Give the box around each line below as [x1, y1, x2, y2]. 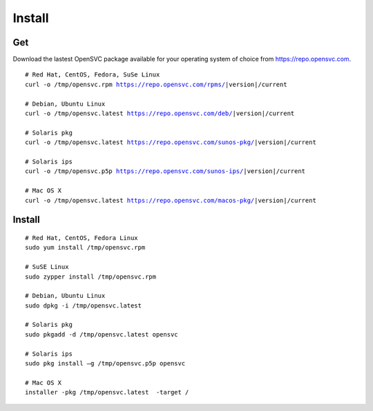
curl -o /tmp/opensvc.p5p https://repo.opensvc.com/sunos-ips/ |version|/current [25, 168, 306, 175]
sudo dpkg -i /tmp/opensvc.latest [25, 301, 142, 310]
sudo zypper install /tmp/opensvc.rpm [25, 272, 157, 281]
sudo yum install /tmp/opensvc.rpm [25, 243, 146, 252]
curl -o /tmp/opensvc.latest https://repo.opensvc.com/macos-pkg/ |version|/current [25, 197, 317, 204]
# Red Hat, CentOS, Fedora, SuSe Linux [25, 71, 160, 79]
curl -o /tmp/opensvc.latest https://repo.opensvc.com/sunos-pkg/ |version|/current [25, 139, 317, 146]
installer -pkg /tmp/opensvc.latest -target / [25, 388, 189, 397]
